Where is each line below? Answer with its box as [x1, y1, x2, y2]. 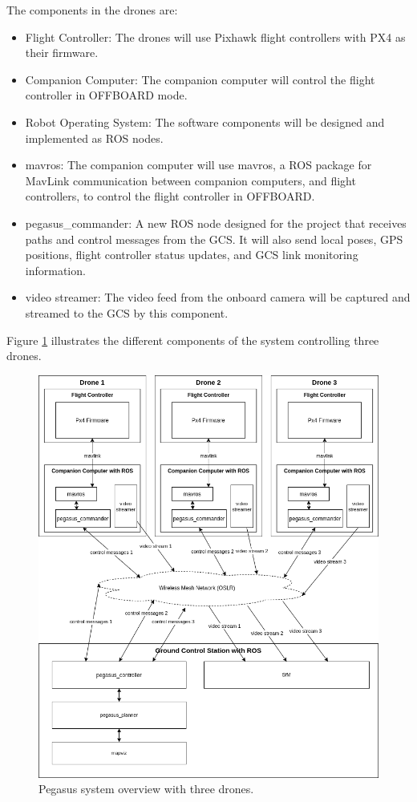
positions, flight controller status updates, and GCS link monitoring [25, 246, 358, 263]
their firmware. [25, 44, 99, 61]
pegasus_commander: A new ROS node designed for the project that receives [25, 214, 407, 231]
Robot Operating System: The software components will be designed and [25, 113, 385, 130]
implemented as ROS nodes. [25, 129, 164, 146]
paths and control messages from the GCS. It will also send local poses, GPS [25, 230, 403, 247]
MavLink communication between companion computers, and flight [25, 172, 356, 188]
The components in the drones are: [6, 2, 178, 18]
